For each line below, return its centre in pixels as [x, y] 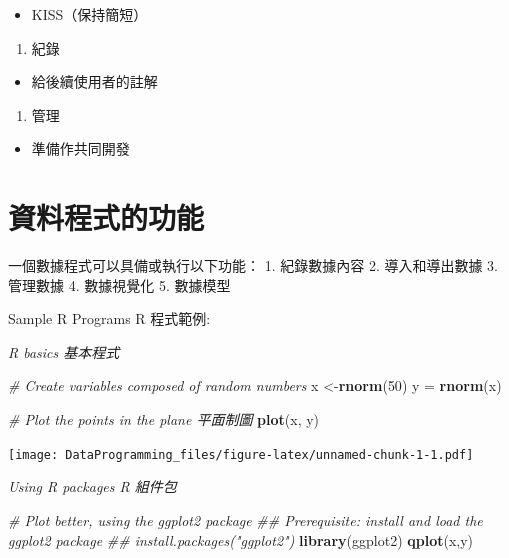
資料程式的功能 [106, 217]
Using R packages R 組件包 [92, 486]
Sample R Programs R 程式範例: [109, 318]
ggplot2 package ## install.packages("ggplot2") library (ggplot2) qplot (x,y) [241, 539]
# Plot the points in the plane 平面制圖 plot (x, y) [164, 419]
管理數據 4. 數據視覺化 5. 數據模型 [119, 284]
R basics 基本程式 [64, 351]
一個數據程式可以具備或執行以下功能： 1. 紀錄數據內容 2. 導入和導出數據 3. [253, 265]
